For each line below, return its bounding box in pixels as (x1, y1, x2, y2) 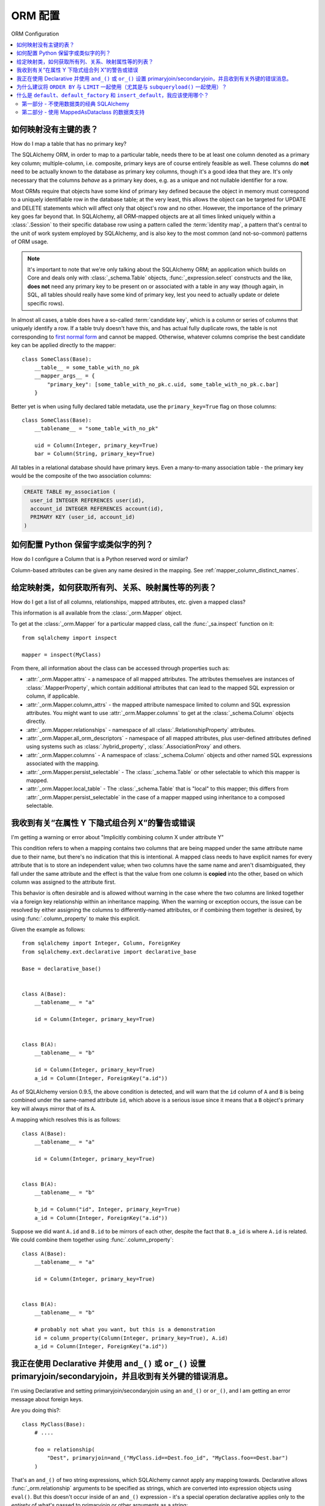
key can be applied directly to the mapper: (11, 342, 116, 349)
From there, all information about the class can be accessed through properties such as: (11, 664, 230, 672)
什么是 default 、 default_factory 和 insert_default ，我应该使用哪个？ (16, 92, 209, 99)
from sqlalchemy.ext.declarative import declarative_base (22, 948, 197, 955)
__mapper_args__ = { (34, 372, 95, 380)
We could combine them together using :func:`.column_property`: (11, 1236, 174, 1243)
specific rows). (27, 299, 64, 307)
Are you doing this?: (11, 1407, 61, 1414)
